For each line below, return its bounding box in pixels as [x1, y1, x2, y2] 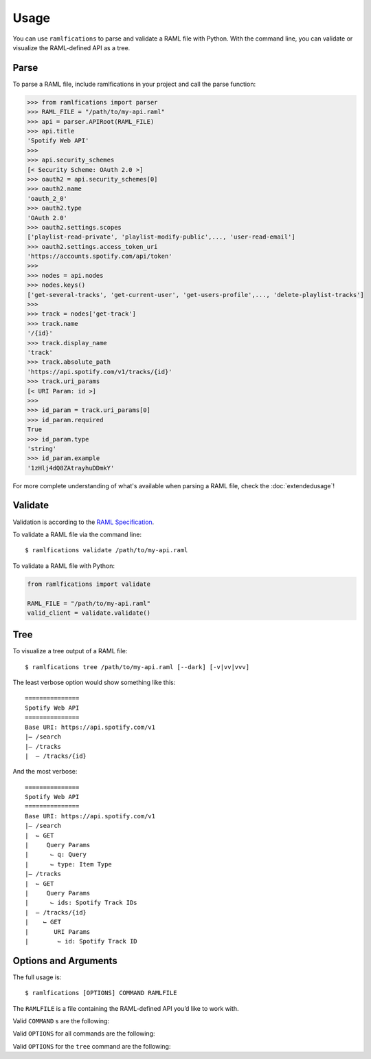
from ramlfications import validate [27, 580, 151, 588]
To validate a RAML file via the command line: [12, 530, 142, 538]
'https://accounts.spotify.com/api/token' [27, 252, 172, 261]
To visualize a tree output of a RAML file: [12, 647, 128, 655]
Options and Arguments [12, 954, 118, 966]
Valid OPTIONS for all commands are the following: [12, 1029, 155, 1038]
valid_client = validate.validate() [27, 609, 151, 617]
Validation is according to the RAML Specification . [12, 518, 155, 526]
